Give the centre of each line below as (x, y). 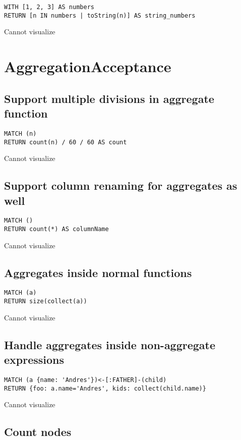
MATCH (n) (20, 133)
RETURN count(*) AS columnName (56, 229)
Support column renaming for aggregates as (121, 185)
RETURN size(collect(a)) (46, 301)
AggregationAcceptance (88, 66)
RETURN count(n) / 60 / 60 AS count (66, 142)
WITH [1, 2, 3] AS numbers (49, 7)
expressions (34, 360)
